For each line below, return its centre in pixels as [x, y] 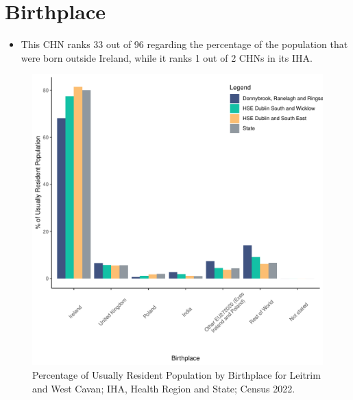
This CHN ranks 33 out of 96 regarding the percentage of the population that [184, 44]
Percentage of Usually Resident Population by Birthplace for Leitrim [176, 374]
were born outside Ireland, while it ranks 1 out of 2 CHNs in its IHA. [167, 57]
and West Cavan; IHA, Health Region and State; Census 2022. [164, 388]
